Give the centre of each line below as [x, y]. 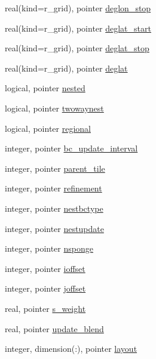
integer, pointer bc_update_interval [71, 148]
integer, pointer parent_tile [55, 168]
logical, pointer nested [45, 88]
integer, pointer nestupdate [54, 228]
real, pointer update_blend [54, 328]
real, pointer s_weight [45, 308]
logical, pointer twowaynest [54, 108]
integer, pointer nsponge [49, 248]
